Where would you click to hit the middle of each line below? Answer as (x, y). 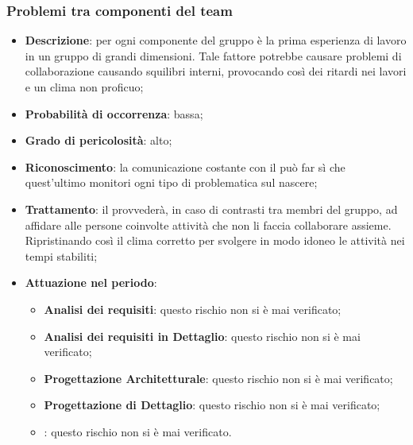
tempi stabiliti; (61, 255)
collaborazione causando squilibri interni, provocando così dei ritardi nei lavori (216, 71)
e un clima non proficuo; (84, 87)
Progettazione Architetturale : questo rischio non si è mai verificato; (218, 378)
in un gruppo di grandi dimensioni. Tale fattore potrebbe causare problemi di (213, 55)
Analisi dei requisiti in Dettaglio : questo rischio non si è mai (202, 336)
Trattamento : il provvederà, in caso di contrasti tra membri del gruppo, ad (211, 209)
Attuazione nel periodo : (91, 282)
